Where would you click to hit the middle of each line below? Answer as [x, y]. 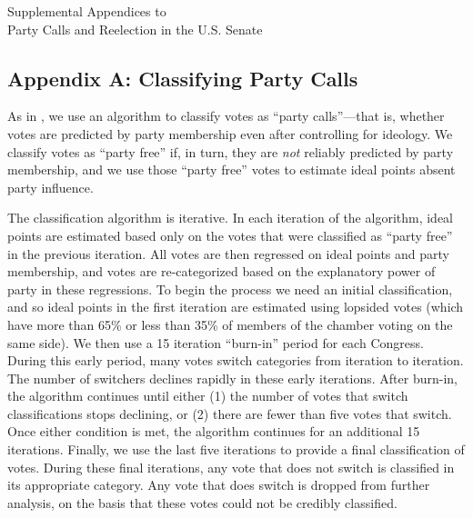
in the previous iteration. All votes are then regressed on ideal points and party [228, 253]
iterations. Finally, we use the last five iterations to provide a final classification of [236, 449]
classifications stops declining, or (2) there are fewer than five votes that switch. [230, 413]
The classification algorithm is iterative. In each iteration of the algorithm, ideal [230, 218]
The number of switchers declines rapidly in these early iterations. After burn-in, [232, 378]
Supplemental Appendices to [87, 11]
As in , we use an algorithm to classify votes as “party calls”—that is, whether [226, 116]
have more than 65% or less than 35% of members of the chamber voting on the [230, 324]
